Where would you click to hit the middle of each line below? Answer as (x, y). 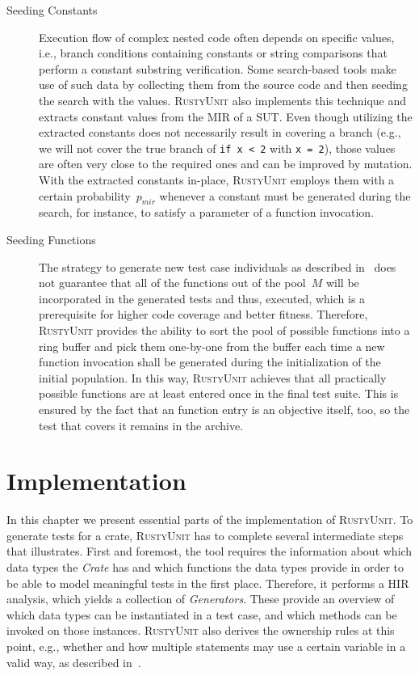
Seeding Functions (51, 239)
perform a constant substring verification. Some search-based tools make (218, 68)
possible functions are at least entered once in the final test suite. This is (219, 393)
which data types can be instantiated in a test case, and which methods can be (202, 614)
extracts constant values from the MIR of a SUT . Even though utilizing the (226, 116)
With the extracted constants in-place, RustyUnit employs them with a (217, 180)
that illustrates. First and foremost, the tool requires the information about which (209, 551)
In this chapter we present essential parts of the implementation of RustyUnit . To (210, 520)
